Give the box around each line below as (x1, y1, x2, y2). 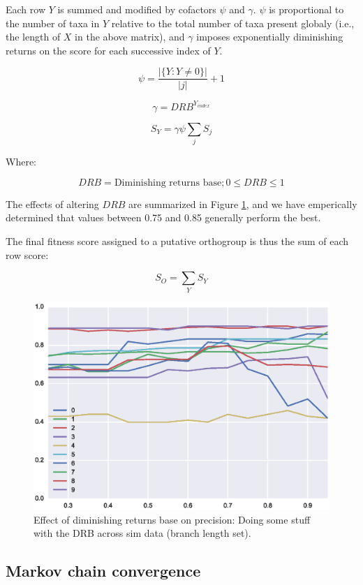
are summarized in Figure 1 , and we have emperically (128, 196, 357, 211)
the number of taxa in (6, 15, 100, 30)
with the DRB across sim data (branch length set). (34, 526, 251, 540)
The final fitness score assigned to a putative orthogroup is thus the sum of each (6, 234, 349, 249)
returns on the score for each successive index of (6, 43, 211, 57)
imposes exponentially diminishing (196, 29, 343, 44)
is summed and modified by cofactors (57, 2, 216, 16)
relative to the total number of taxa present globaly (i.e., (111, 15, 355, 30)
